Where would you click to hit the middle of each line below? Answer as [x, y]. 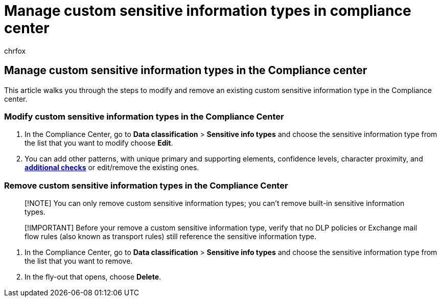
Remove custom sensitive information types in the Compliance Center [146, 185]
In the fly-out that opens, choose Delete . [93, 277]
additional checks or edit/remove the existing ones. [112, 168]
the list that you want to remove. [79, 261]
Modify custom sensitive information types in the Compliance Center [144, 116]
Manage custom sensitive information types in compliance [208, 11]
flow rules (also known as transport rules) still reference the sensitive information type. [170, 237]
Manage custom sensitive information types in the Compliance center [186, 71]
